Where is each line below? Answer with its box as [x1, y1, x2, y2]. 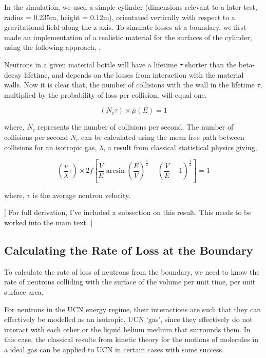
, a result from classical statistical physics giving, [103, 141, 257, 152]
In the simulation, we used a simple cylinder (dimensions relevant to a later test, [4, 2, 257, 12]
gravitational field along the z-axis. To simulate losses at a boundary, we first [4, 22, 246, 32]
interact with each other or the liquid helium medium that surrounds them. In [4, 324, 251, 334]
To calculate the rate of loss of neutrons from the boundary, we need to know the [4, 266, 260, 277]
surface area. [4, 287, 44, 297]
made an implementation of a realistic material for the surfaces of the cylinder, [4, 31, 252, 42]
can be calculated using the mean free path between [81, 131, 244, 142]
